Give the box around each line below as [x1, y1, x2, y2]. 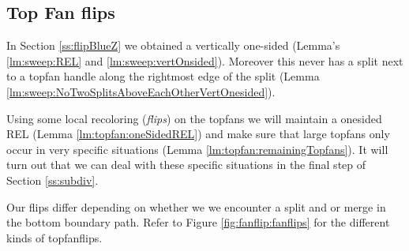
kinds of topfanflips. [6, 229, 103, 245]
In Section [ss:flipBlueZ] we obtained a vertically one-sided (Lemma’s [6, 37, 340, 54]
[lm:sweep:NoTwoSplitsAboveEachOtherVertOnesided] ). [6, 83, 276, 99]
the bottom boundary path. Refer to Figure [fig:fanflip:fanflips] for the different [6, 214, 390, 230]
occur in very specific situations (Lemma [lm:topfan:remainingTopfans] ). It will [6, 140, 388, 157]
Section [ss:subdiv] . [6, 171, 99, 188]
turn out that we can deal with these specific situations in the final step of [6, 156, 366, 173]
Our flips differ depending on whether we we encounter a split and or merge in [6, 198, 386, 215]
